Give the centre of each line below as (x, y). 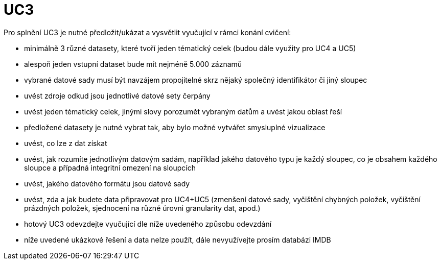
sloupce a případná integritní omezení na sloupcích (110, 167)
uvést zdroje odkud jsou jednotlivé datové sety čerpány (117, 95)
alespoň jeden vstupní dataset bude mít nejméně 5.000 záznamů (133, 64)
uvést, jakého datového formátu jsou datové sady (107, 183)
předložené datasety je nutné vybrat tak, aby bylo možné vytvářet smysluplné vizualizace (175, 127)
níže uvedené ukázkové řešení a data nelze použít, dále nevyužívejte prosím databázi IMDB (178, 239)
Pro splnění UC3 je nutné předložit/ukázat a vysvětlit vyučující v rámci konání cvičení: (147, 32)
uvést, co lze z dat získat (66, 143)
